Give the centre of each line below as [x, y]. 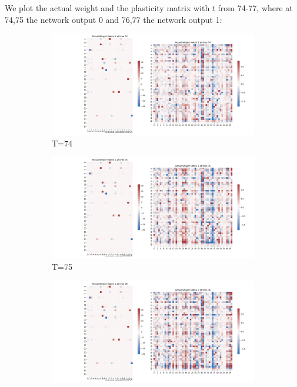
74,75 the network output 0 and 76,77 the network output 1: [114, 19]
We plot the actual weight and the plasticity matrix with [107, 8]
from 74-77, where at [255, 8]
